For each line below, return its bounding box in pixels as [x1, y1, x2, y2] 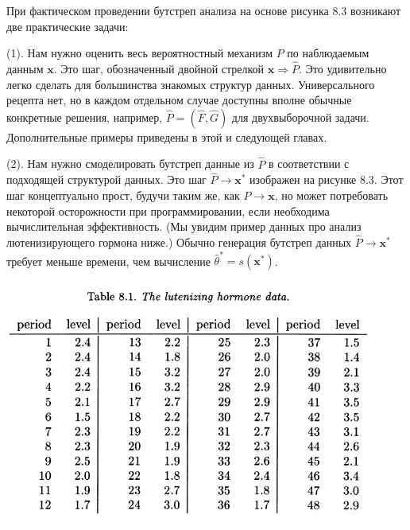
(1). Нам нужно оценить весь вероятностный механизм [6, 45, 273, 61]
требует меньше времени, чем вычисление [6, 252, 211, 269]
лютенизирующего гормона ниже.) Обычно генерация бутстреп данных [6, 234, 352, 250]
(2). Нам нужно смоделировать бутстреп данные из [6, 155, 254, 172]
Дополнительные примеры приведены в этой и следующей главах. [6, 128, 327, 145]
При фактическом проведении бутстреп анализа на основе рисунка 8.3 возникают [6, 2, 401, 18]
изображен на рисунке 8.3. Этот [249, 171, 404, 188]
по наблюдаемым [287, 45, 369, 61]
